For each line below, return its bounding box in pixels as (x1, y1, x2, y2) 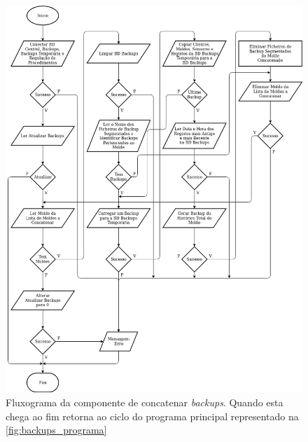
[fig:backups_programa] (6, 422, 107, 437)
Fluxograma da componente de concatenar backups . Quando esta (6, 394, 283, 409)
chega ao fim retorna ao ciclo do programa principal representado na (6, 408, 299, 423)
